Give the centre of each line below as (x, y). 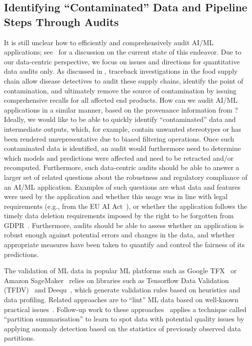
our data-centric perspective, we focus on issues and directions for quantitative (122, 61)
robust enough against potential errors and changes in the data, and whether (119, 235)
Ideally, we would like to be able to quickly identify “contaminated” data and (120, 119)
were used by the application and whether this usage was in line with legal (116, 196)
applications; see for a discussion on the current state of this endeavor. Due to (123, 52)
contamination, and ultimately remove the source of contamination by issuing (120, 90)
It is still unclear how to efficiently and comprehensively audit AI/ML (109, 42)
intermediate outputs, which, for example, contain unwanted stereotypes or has (123, 129)
